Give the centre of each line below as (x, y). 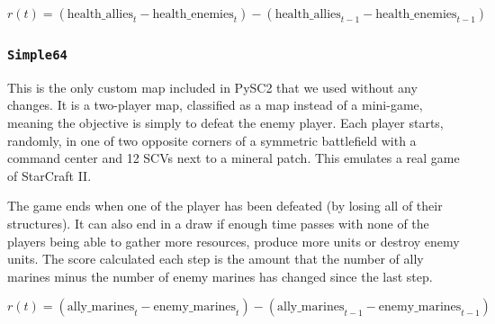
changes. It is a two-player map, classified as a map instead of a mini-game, (215, 105)
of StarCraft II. (49, 175)
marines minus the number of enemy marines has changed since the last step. (220, 276)
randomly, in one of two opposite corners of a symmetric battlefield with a (212, 140)
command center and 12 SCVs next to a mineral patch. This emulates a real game (234, 158)
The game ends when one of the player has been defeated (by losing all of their (225, 206)
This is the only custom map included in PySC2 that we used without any (212, 87)
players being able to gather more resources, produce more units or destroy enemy (234, 241)
